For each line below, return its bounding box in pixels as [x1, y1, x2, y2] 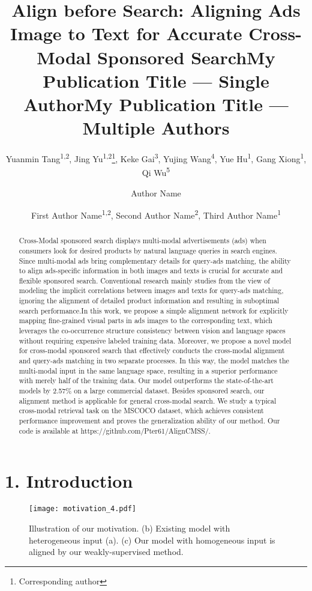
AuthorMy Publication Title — [23, 91, 289, 116]
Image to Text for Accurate [10, 21, 242, 46]
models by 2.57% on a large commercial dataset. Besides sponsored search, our [19, 386, 265, 396]
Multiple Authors [82, 115, 230, 140]
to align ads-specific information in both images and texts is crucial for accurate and [19, 265, 283, 276]
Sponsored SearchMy [97, 44, 275, 69]
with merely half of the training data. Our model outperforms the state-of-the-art [19, 375, 274, 386]
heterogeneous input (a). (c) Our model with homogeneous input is [29, 533, 275, 546]
